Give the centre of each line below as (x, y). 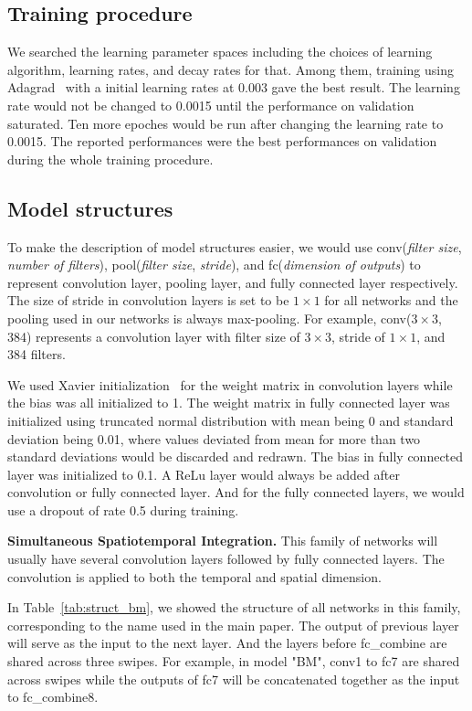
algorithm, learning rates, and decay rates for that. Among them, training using (231, 69)
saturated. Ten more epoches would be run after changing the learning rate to (226, 123)
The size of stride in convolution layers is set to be (148, 300)
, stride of (358, 336)
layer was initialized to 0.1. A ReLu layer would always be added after (204, 474)
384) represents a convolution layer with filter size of (154, 336)
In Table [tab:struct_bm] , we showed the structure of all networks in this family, (234, 607)
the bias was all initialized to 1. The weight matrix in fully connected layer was (229, 403)
